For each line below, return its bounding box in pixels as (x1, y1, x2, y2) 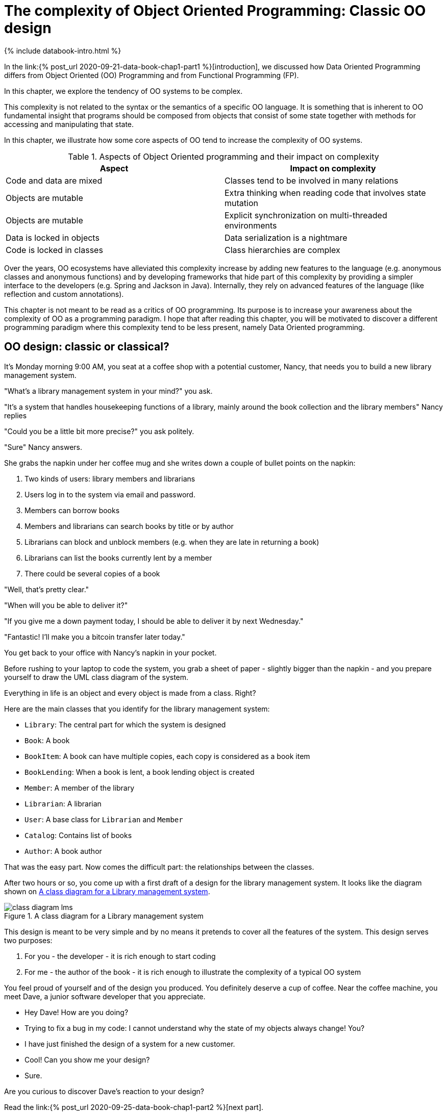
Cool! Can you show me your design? (24, 1055, 150, 1064)
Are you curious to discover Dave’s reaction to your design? (4, 1086, 204, 1096)
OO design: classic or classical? (4, 340, 169, 353)
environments (225, 220, 277, 231)
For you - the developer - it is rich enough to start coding (24, 951, 216, 961)
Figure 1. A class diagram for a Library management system (4, 911, 204, 920)
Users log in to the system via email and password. (24, 490, 195, 499)
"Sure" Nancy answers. (4, 442, 83, 451)
